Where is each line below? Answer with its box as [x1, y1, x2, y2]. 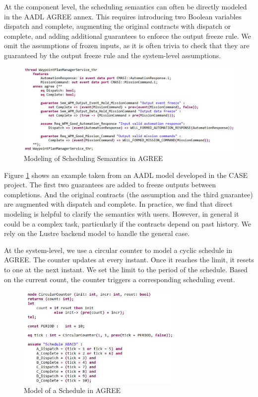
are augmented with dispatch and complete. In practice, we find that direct [4, 199, 233, 209]
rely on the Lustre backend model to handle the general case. [4, 228, 190, 238]
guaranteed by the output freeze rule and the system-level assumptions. [4, 50, 221, 60]
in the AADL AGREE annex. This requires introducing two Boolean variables [4, 11, 242, 21]
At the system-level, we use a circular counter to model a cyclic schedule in [4, 244, 232, 255]
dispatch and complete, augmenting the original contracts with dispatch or [4, 21, 231, 31]
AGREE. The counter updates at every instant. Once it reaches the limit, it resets [4, 254, 255, 265]
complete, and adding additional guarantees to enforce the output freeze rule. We [4, 30, 251, 41]
